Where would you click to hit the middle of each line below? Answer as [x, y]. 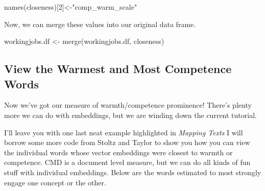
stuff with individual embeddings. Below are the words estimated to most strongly [133, 172]
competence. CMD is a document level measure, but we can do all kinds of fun [127, 162]
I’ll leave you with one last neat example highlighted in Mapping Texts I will [124, 132]
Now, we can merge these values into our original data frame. [100, 24]
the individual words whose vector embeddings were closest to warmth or [118, 152]
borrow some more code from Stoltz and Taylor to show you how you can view [127, 142]
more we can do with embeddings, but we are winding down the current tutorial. [130, 115]
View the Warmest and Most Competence [118, 69]
